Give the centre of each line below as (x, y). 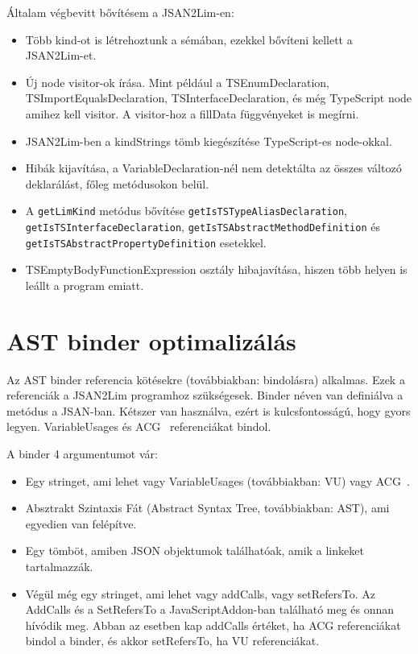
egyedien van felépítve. (81, 523)
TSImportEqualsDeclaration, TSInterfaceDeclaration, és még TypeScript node (219, 98)
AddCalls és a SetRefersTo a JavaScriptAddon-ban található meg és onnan (210, 609)
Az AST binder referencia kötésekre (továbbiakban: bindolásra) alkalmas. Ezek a (206, 379)
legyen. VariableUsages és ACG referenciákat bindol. (139, 426)
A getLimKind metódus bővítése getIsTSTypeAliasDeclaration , (186, 211)
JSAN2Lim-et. (61, 55)
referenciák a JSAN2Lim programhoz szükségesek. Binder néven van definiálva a (205, 395)
